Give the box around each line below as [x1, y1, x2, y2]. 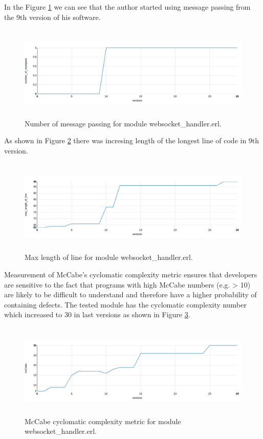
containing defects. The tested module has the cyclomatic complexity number [4, 299, 247, 310]
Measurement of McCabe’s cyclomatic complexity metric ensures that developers [4, 269, 257, 279]
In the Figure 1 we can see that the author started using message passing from [4, 2, 251, 12]
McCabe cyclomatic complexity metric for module [25, 415, 181, 426]
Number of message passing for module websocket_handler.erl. [25, 118, 222, 128]
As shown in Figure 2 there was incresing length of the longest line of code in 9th [4, 135, 259, 146]
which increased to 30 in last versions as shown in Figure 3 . [4, 309, 190, 320]
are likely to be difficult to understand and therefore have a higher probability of [4, 289, 257, 300]
